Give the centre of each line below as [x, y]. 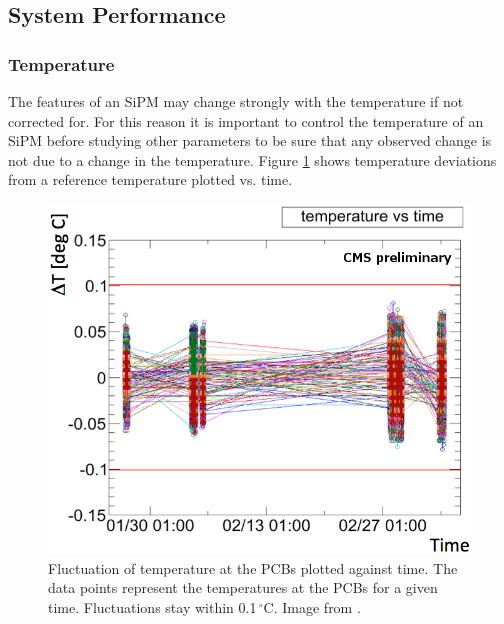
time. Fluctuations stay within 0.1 [152, 606]
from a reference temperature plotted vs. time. [150, 179]
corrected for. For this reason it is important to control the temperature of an [246, 120]
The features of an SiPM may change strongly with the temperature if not [236, 101]
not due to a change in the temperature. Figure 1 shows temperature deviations [252, 159]
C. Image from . [312, 606]
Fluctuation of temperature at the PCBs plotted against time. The [253, 567]
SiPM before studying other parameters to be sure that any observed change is [250, 140]
